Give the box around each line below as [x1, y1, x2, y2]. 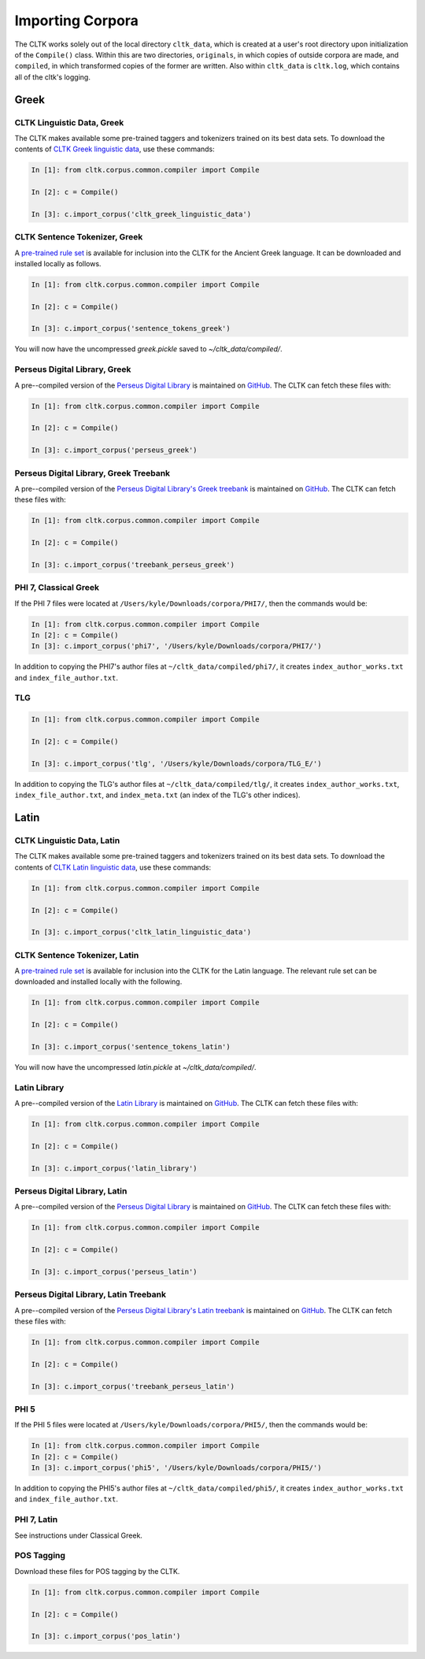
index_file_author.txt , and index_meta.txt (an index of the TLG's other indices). [14, 790, 301, 800]
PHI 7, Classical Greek [14, 582, 100, 593]
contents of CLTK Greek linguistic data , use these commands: [14, 144, 216, 154]
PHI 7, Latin [14, 1514, 58, 1525]
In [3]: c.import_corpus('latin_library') [31, 1164, 198, 1173]
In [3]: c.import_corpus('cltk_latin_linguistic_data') [31, 928, 252, 937]
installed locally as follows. [14, 258, 102, 268]
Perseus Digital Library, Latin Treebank [14, 1289, 167, 1300]
